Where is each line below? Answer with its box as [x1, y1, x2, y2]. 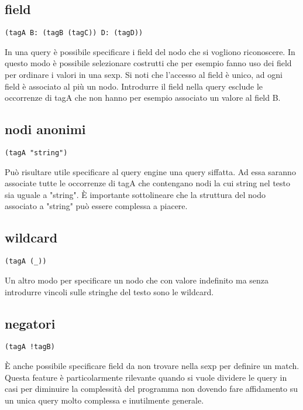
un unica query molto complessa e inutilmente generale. [5, 394, 204, 406]
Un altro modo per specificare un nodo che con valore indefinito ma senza [5, 274, 269, 286]
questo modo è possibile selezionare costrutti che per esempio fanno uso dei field [5, 57, 292, 69]
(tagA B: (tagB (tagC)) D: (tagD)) [5, 29, 143, 37]
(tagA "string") [5, 149, 68, 158]
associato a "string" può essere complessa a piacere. [5, 200, 188, 212]
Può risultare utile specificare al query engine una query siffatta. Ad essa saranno [5, 165, 296, 177]
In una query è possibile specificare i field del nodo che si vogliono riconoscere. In [5, 45, 295, 57]
